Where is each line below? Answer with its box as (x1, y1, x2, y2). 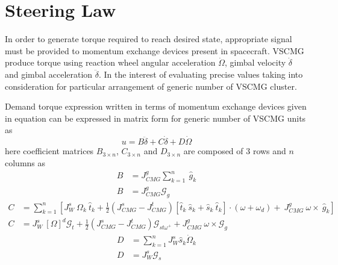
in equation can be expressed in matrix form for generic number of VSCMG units (5, 111, 306, 124)
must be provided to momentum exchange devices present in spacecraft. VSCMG (5, 44, 304, 57)
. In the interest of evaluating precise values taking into (98, 67, 303, 80)
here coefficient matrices (5, 145, 94, 157)
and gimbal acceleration (5, 67, 93, 80)
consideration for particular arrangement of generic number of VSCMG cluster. (5, 79, 297, 92)
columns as (5, 156, 46, 169)
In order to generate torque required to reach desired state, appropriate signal (5, 33, 292, 45)
